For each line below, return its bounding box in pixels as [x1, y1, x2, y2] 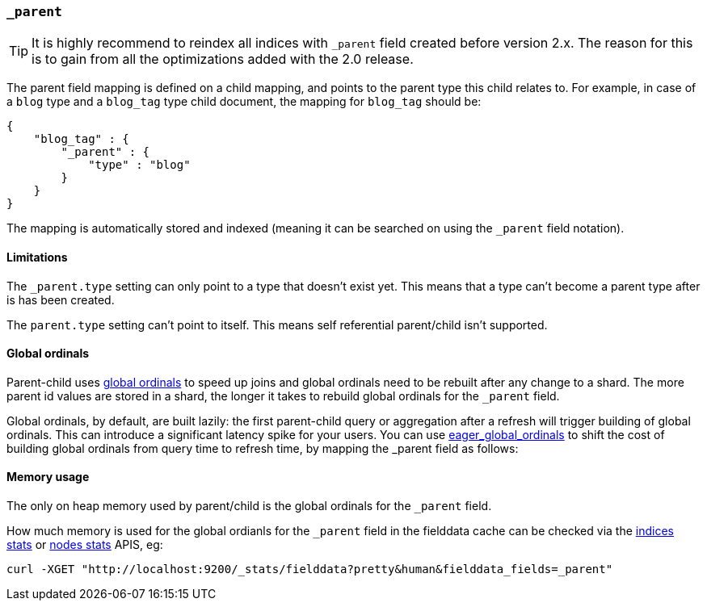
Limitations [6, 249, 68, 264]
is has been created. [6, 292, 115, 307]
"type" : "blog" [88, 158, 191, 172]
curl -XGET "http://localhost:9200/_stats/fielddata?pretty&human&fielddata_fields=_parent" [6, 563, 613, 576]
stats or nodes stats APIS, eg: [6, 538, 163, 552]
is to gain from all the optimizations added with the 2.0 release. [32, 51, 414, 68]
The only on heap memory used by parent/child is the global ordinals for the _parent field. [6, 499, 492, 513]
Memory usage [6, 470, 90, 484]
